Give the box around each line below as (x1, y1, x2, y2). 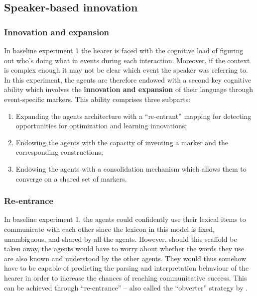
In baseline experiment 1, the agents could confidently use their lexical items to (4, 214, 246, 224)
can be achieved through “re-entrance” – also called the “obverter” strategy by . (4, 282, 248, 293)
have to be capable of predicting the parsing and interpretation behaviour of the (4, 263, 249, 273)
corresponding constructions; (15, 147, 103, 157)
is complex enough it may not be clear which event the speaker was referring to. (4, 65, 248, 75)
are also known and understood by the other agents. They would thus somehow (4, 253, 247, 263)
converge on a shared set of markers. (15, 173, 127, 184)
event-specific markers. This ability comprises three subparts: (4, 94, 191, 104)
